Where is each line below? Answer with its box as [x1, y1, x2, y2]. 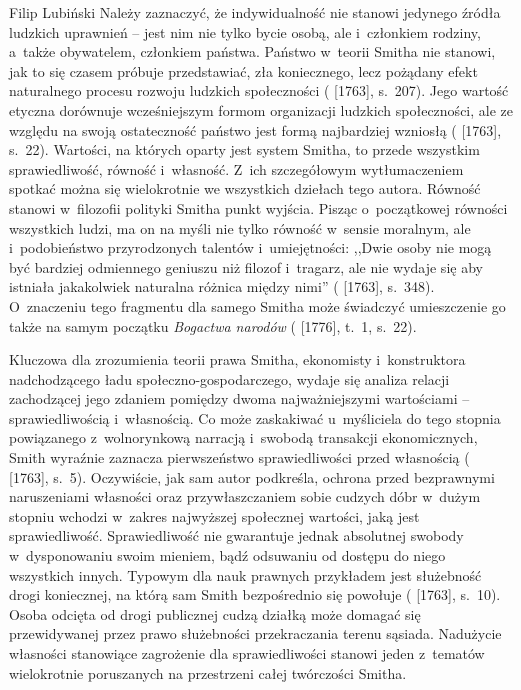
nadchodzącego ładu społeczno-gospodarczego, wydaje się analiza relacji [9, 368, 450, 389]
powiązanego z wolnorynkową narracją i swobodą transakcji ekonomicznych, [9, 427, 478, 448]
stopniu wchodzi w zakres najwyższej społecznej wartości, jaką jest [9, 505, 420, 526]
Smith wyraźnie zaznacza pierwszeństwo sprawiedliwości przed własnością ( [9, 447, 470, 468]
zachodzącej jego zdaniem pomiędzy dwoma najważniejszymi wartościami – [9, 388, 470, 409]
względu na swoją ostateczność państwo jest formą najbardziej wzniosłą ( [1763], [9, 119, 502, 140]
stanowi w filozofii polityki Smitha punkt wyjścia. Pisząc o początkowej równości [9, 197, 508, 218]
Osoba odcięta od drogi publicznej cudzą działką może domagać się [9, 603, 421, 624]
